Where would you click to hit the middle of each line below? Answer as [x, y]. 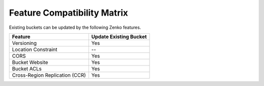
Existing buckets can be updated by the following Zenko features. [75, 27]
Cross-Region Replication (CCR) [49, 75]
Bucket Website [30, 62]
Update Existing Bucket [119, 37]
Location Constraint [35, 49]
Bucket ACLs [27, 68]
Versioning [24, 43]
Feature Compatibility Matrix [68, 13]
